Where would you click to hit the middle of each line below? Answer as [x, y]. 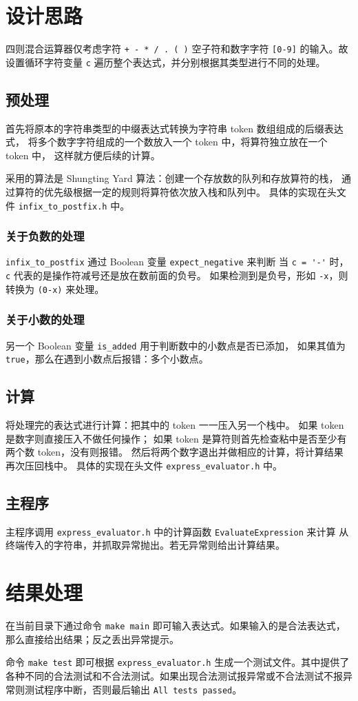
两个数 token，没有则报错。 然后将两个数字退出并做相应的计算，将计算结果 [175, 452]
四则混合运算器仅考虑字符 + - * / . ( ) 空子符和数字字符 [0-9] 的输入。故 [177, 49]
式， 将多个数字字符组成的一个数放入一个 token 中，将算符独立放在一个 [167, 142]
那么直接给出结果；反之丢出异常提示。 [92, 639]
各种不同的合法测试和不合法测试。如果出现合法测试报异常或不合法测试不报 [174, 676]
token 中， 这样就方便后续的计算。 [83, 155]
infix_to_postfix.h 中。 [74, 205]
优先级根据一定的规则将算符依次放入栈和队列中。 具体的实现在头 [190, 192]
